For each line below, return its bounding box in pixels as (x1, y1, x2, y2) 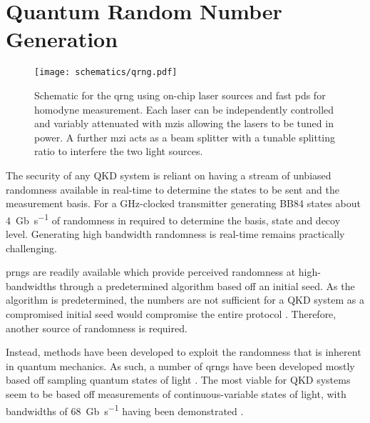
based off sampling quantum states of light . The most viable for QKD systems (6, 372, 351, 387)
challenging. (6, 240, 57, 255)
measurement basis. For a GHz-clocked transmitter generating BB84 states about (6, 196, 361, 211)
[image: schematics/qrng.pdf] (34, 67, 178, 78)
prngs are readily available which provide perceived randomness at (6, 264, 296, 279)
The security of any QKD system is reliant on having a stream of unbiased (6, 167, 332, 182)
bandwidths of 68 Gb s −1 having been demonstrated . (6, 401, 244, 418)
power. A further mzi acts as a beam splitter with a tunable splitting (34, 129, 336, 144)
